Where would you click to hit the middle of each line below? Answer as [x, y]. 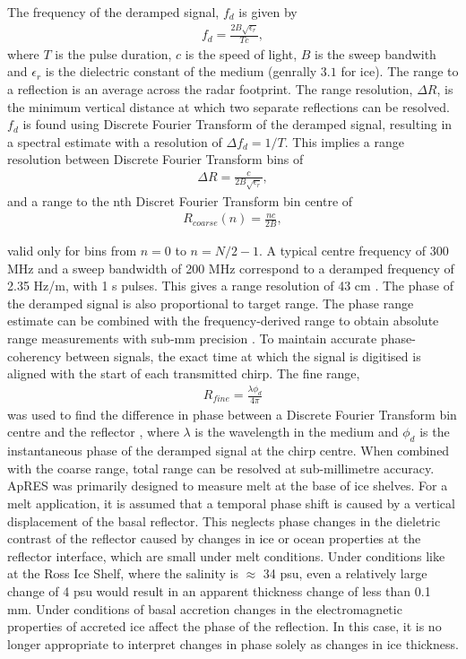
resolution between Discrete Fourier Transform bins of [155, 159]
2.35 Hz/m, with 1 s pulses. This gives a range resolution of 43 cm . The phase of [230, 286]
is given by [268, 12]
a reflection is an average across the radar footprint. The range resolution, [210, 89]
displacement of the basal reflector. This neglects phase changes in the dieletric [224, 520]
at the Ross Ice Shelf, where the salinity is [123, 573]
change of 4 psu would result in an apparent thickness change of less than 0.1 [219, 591]
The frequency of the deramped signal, [113, 12]
